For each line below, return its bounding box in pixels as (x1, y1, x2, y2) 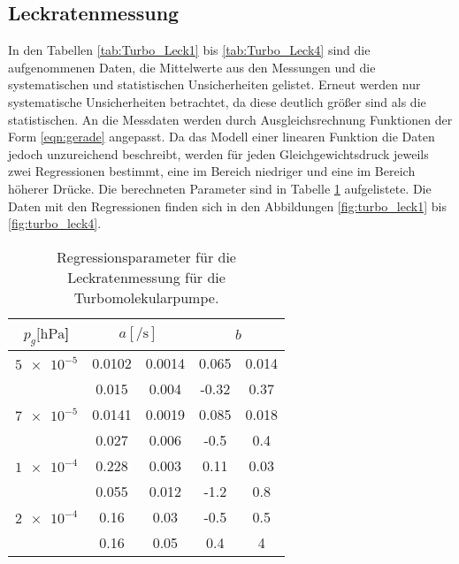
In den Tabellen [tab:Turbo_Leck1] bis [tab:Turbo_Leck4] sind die (8, 41, 371, 59)
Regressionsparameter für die (57, 246, 236, 267)
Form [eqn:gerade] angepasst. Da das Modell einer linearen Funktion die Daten (8, 127, 435, 146)
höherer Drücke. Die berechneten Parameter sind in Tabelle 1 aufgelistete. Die (8, 179, 432, 197)
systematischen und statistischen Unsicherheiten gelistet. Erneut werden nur (8, 75, 421, 94)
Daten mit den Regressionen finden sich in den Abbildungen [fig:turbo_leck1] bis (8, 196, 447, 215)
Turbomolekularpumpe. (73, 286, 219, 308)
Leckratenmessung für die (67, 266, 226, 287)
